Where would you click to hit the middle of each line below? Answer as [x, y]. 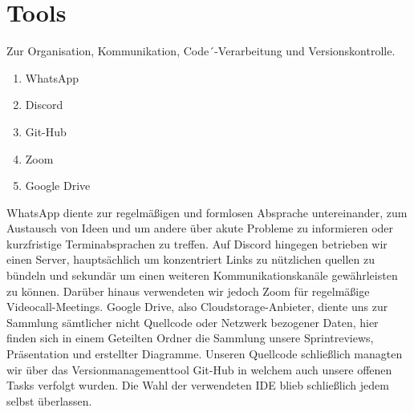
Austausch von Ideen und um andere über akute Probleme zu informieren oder [200, 228]
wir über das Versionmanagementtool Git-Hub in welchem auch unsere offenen [199, 369]
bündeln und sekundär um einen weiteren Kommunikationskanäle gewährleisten [202, 275]
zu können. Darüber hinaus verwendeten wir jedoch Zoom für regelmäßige [188, 291]
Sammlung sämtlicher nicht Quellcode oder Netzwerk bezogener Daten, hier [193, 322]
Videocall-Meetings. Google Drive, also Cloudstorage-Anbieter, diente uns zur [197, 307]
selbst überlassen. [49, 400]
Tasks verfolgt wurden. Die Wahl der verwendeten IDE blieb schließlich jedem [198, 385]
